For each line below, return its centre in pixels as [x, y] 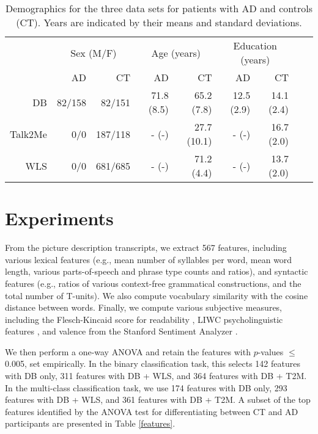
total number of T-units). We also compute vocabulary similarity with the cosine [157, 295]
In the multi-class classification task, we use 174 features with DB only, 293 [146, 387]
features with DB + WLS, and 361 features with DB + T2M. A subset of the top [158, 400]
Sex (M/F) [94, 52]
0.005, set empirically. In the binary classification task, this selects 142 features [153, 363]
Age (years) [176, 52]
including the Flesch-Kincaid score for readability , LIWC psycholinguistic [144, 319]
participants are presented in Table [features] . [90, 423]
